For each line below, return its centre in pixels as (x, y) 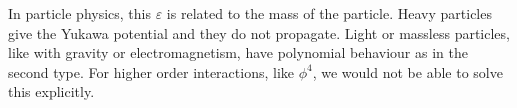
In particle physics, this (79, 13)
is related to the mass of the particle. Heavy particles (329, 13)
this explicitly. (51, 91)
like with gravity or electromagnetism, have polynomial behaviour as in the (238, 52)
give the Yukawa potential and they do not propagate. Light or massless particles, (259, 32)
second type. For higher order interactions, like (151, 71)
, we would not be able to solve (407, 71)
